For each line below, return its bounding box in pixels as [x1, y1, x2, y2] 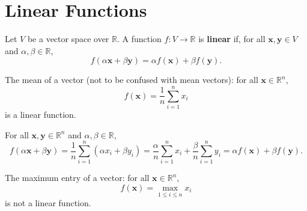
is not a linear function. [5, 197, 91, 209]
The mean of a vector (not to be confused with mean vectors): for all [5, 73, 258, 86]
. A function [117, 32, 162, 45]
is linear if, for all [198, 32, 266, 45]
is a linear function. [5, 108, 76, 121]
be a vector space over [27, 32, 109, 45]
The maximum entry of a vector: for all [5, 171, 150, 184]
